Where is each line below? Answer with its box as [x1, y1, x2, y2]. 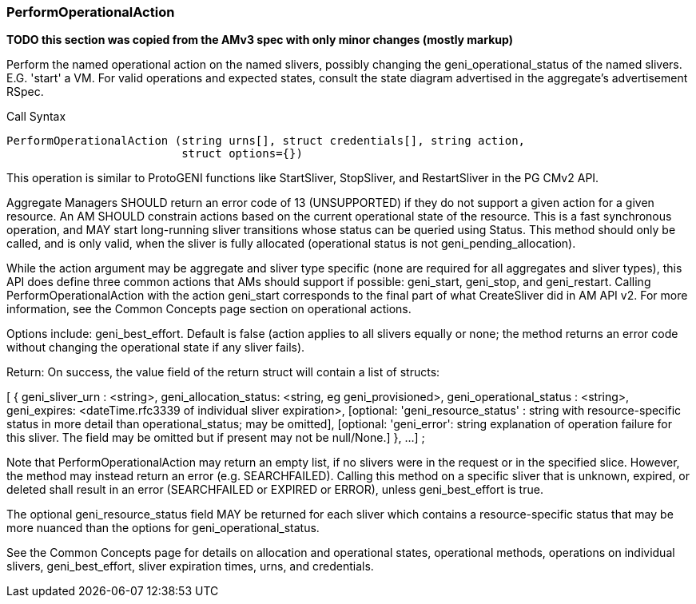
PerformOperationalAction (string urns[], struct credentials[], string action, [6, 134, 526, 148]
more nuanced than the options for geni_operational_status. [6, 521, 320, 535]
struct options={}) [181, 147, 303, 161]
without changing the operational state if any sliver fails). [6, 340, 305, 355]
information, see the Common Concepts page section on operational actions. [6, 302, 412, 316]
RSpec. [6, 85, 44, 99]
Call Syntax [6, 109, 66, 124]
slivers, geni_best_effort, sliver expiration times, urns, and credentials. [6, 559, 374, 574]
